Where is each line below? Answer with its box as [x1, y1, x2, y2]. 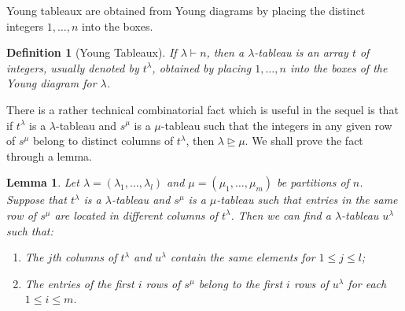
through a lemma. [6, 147, 92, 164]
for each [348, 275, 387, 291]
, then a [206, 44, 245, 61]
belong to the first [198, 275, 283, 291]
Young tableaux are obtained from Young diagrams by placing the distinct [6, 2, 366, 18]
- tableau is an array [254, 44, 348, 61]
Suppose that [6, 191, 67, 208]
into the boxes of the [289, 59, 388, 76]
